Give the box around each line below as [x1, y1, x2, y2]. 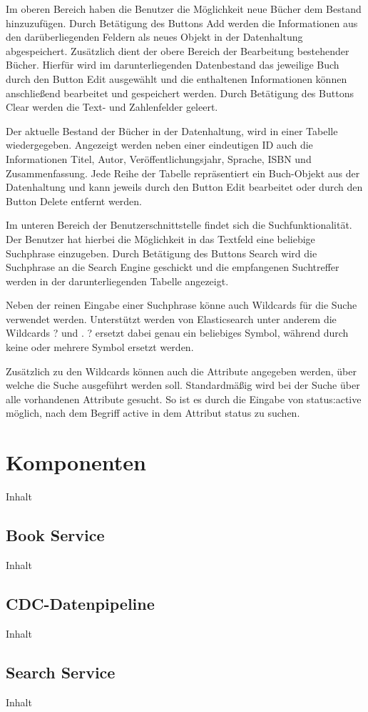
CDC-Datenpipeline [6, 592, 155, 614]
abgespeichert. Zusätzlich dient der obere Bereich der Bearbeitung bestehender [6, 43, 349, 58]
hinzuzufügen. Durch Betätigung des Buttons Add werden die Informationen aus [6, 15, 358, 30]
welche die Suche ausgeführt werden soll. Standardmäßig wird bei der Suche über [6, 377, 360, 392]
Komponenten [6, 448, 146, 477]
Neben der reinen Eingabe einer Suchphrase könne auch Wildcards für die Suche [6, 297, 357, 312]
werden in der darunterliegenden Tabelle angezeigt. [6, 273, 229, 288]
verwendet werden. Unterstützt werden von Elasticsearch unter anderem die [6, 311, 337, 326]
